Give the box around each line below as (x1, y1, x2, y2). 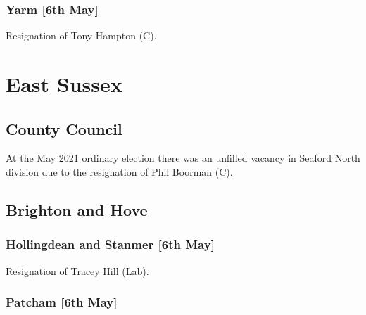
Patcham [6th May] (6, 293, 118, 311)
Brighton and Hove (6, 198, 148, 220)
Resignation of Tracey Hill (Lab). (6, 263, 149, 278)
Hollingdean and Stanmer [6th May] (6, 236, 215, 253)
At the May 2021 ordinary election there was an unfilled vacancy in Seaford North (6, 150, 360, 165)
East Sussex (6, 70, 122, 98)
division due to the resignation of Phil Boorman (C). (6, 164, 233, 179)
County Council (6, 117, 122, 139)
